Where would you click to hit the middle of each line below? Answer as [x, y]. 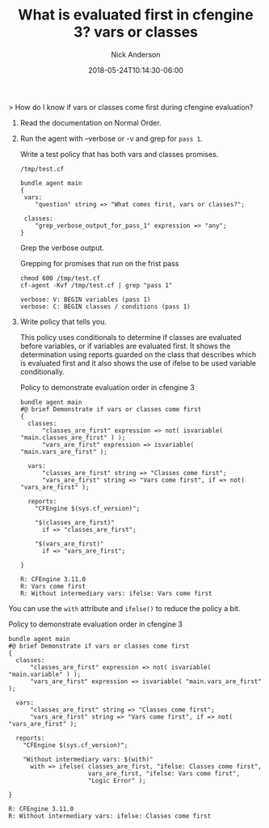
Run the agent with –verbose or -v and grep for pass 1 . [111, 138]
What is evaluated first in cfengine [136, 15]
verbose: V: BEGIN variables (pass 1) [85, 299]
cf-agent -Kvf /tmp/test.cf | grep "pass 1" [96, 285]
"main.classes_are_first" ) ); [73, 437]
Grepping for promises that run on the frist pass [99, 263]
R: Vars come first [53, 586]
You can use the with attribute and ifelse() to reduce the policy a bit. [124, 608]
